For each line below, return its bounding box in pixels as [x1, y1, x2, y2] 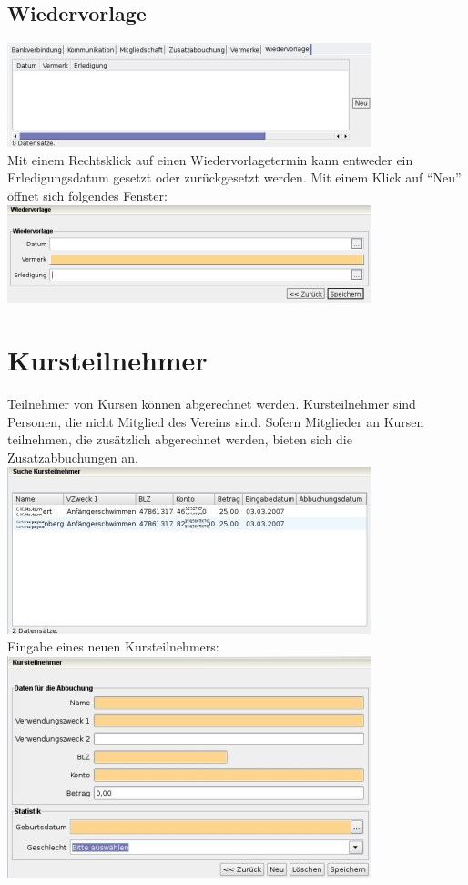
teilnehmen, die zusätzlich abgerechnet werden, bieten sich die [7, 430, 352, 449]
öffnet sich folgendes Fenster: [7, 185, 168, 204]
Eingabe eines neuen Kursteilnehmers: [7, 637, 219, 656]
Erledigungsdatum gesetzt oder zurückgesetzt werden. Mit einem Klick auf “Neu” [7, 168, 462, 187]
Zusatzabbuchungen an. [7, 448, 138, 467]
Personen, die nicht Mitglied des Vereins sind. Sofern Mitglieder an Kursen [7, 411, 424, 431]
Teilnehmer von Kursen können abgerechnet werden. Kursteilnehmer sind [7, 394, 416, 413]
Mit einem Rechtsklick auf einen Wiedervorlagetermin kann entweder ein [7, 150, 413, 169]
